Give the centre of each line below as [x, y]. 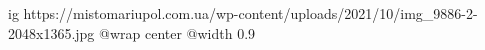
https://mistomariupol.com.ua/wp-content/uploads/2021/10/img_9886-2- [250, 13]
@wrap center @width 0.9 [177, 32]
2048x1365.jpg [51, 32]
